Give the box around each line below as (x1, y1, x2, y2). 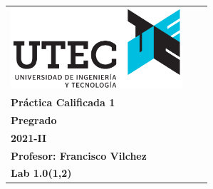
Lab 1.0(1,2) (11, 165, 72, 180)
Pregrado (11, 112, 57, 127)
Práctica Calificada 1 (11, 94, 115, 109)
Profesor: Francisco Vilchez (11, 148, 147, 163)
